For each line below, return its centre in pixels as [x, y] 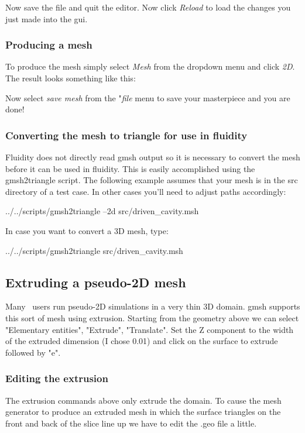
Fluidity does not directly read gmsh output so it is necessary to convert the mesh [153, 157]
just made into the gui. [47, 18]
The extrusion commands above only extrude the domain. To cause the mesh [143, 400]
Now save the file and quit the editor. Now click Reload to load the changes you [148, 7]
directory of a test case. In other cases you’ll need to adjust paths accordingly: [146, 191]
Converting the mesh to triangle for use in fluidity [126, 135]
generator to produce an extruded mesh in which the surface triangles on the [143, 412]
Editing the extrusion [57, 378]
